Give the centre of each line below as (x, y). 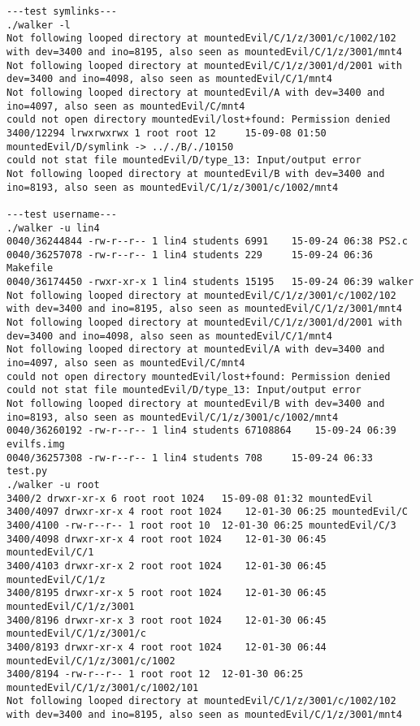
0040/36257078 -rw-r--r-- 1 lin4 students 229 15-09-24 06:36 (190, 255)
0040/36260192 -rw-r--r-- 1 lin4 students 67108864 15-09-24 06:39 (201, 431)
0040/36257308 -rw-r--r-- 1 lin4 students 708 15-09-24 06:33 (190, 458)
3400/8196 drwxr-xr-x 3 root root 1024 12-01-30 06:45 (167, 620)
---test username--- (62, 214)
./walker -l (39, 25)
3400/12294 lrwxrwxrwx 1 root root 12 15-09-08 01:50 (167, 133)
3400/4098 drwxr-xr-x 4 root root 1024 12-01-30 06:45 (167, 539)
